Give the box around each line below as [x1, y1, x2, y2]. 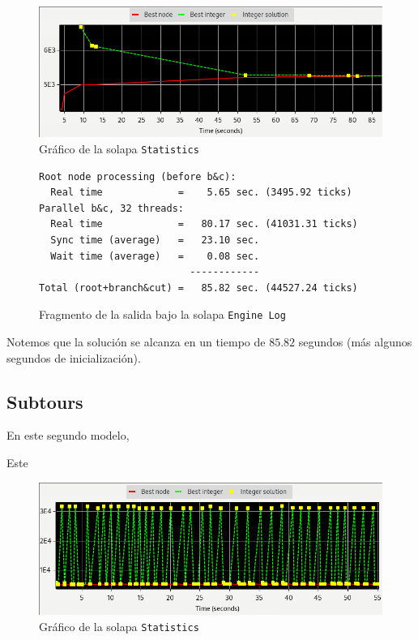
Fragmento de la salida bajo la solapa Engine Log [39, 306, 286, 323]
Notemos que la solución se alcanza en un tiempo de [6, 333, 266, 350]
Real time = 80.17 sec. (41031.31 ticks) [50, 218, 358, 230]
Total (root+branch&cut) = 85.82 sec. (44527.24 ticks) [39, 281, 358, 294]
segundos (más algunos [298, 333, 412, 350]
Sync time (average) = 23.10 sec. [50, 234, 260, 246]
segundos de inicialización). [6, 349, 141, 366]
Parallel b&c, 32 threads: [39, 202, 184, 214]
